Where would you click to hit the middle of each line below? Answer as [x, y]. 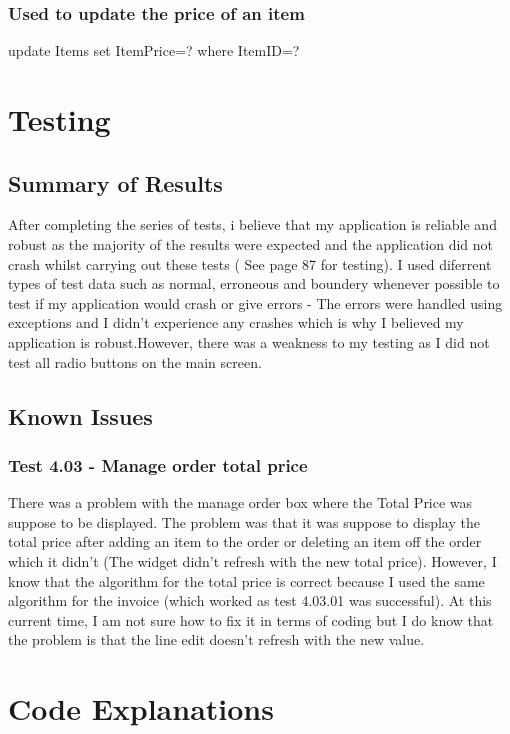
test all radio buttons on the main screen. [135, 361]
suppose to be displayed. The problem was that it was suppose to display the [244, 521]
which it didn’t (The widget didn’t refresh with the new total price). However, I [252, 560]
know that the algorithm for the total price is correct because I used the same [246, 580]
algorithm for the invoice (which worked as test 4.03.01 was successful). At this [250, 600]
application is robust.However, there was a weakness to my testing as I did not [249, 341]
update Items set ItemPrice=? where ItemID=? [154, 50]
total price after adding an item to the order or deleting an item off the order [245, 541]
